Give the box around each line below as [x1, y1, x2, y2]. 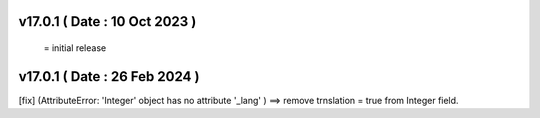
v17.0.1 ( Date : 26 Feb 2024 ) [18, 68, 200, 85]
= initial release [43, 42, 107, 54]
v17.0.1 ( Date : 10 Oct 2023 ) [18, 13, 197, 30]
